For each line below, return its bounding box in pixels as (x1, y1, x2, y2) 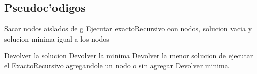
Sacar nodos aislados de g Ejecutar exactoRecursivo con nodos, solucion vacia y (4, 23, 252, 34)
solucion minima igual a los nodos (4, 33, 109, 44)
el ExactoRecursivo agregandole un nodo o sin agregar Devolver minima (4, 60, 229, 70)
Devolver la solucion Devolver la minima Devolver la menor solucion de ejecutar (4, 50, 253, 61)
